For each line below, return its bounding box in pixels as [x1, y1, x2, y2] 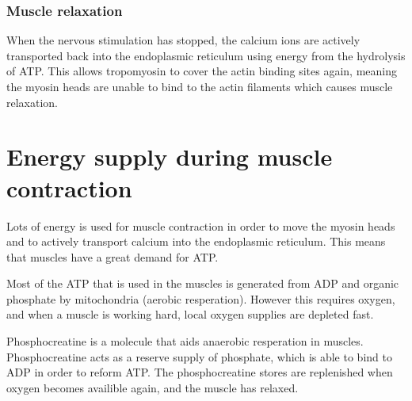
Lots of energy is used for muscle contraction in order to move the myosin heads [6, 217, 395, 234]
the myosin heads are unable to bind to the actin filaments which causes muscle [6, 78, 393, 94]
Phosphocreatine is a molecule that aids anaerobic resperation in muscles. [6, 333, 364, 349]
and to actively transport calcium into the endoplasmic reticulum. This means [6, 233, 386, 250]
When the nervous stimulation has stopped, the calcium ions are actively [6, 32, 360, 48]
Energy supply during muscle [6, 140, 333, 173]
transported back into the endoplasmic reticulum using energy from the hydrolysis [6, 47, 406, 63]
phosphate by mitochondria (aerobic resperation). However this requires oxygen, [6, 290, 395, 307]
